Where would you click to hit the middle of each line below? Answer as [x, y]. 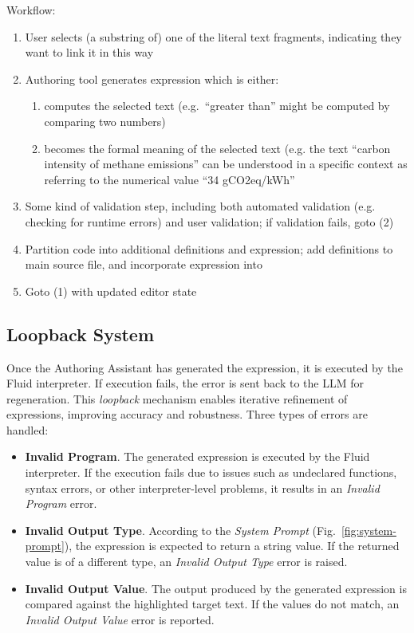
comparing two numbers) [105, 121]
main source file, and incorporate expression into [144, 264]
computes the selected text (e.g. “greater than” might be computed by [217, 106]
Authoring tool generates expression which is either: [152, 79]
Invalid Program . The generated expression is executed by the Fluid [197, 456]
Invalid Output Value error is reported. [120, 619]
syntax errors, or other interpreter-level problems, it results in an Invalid [202, 488]
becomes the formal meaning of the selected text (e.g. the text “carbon [217, 148]
